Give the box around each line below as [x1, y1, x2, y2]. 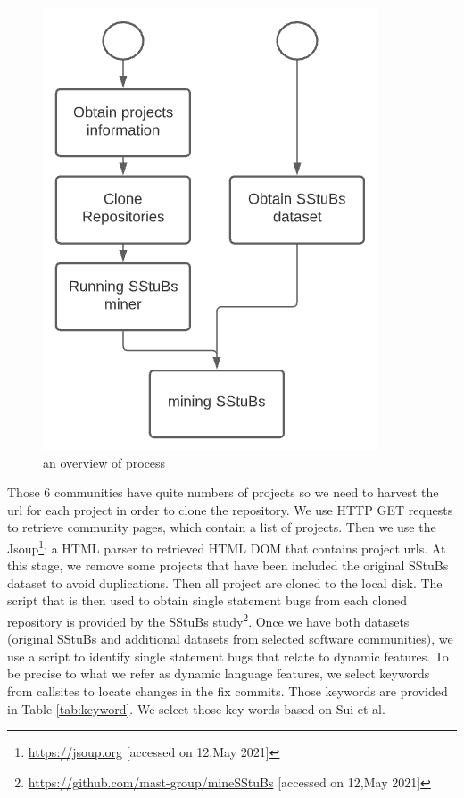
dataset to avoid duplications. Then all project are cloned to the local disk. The [7, 573, 443, 592]
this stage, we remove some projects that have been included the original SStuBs [7, 556, 449, 575]
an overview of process [43, 453, 166, 471]
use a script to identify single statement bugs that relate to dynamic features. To [7, 646, 449, 665]
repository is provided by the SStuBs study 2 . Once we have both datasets [7, 610, 410, 630]
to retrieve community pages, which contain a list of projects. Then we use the [7, 518, 436, 536]
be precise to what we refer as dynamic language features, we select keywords [7, 664, 430, 683]
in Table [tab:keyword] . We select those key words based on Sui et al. [7, 699, 385, 718]
